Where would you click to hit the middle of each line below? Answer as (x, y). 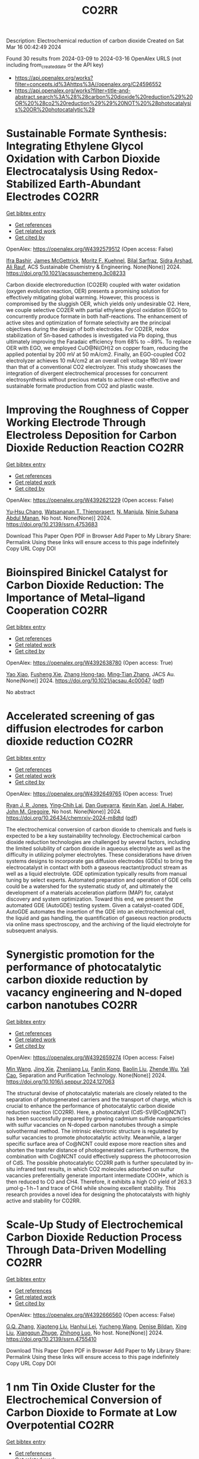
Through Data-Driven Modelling (86, 1250)
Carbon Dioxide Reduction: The (85, 585)
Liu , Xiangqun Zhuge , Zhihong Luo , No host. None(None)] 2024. (85, 1333)
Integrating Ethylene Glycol (75, 146)
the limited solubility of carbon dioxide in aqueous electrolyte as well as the (98, 848)
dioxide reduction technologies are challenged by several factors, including (98, 842)
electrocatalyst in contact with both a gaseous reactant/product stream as (97, 867)
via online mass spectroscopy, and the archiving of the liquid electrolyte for (98, 924)
